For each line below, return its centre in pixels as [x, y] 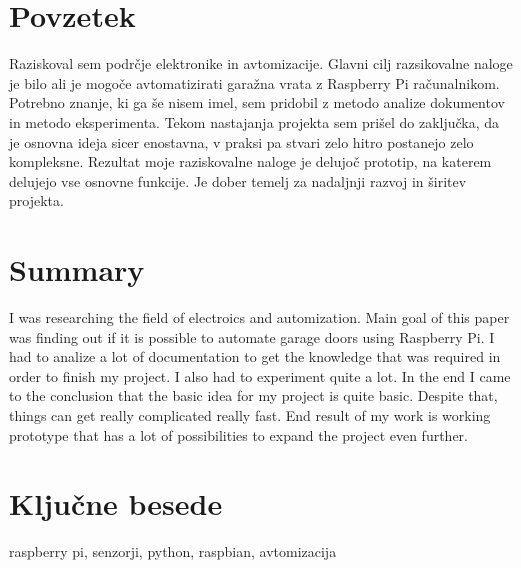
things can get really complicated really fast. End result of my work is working [250, 414]
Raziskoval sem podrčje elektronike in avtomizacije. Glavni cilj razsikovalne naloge [261, 63]
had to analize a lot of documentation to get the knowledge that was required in [255, 356]
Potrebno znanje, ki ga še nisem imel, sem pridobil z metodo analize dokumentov [257, 102]
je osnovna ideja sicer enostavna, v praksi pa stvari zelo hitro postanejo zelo [241, 141]
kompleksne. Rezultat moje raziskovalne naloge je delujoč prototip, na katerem [250, 161]
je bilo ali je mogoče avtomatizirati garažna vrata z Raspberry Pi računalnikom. [254, 82]
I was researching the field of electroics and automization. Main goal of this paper [259, 317]
